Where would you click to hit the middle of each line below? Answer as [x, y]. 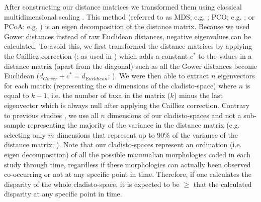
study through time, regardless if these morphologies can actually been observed [127, 164]
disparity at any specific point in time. [63, 194]
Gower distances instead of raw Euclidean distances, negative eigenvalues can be [128, 36]
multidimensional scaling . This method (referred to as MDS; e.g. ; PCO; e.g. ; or [129, 16]
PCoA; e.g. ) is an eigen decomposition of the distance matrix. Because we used [127, 26]
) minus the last [198, 95]
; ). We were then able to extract [158, 76]
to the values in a [225, 56]
